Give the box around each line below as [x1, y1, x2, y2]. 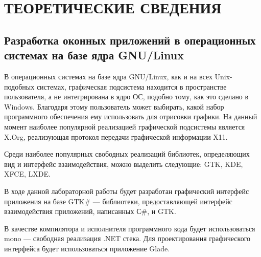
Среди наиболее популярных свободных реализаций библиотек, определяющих [4, 148, 250, 159]
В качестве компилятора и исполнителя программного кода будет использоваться [4, 223, 255, 233]
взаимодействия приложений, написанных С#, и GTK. [4, 206, 176, 217]
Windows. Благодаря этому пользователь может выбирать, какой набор [4, 101, 224, 112]
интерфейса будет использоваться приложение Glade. [4, 243, 170, 253]
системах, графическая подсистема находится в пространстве [36, 81, 227, 92]
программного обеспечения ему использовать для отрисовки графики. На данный [4, 111, 257, 122]
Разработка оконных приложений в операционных [4, 32, 256, 48]
